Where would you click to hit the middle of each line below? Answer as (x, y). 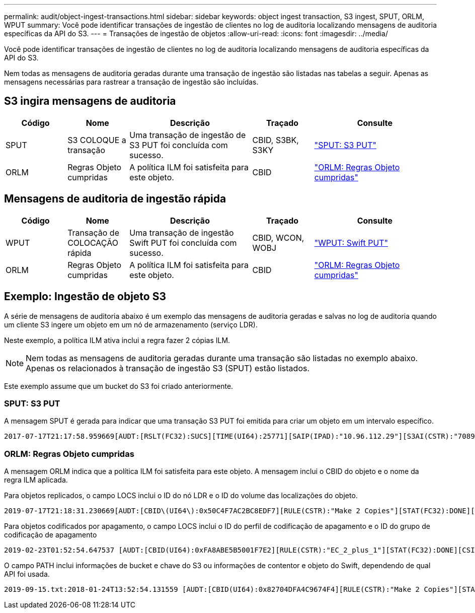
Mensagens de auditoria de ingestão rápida (115, 199)
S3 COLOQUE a (97, 140)
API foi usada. (27, 574)
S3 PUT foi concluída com (179, 145)
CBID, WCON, (278, 237)
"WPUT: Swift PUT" (351, 243)
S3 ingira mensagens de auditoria (90, 101)
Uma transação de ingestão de (188, 135)
